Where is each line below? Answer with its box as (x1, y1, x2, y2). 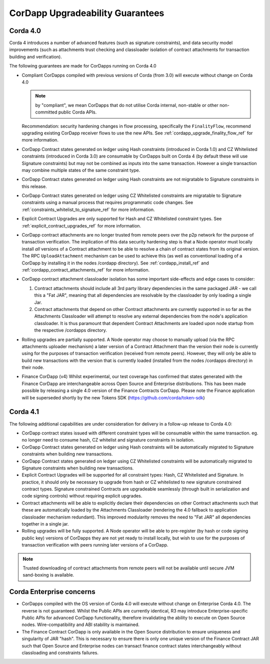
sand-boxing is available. (22, 572, 74, 578)
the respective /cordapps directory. (34, 327, 107, 333)
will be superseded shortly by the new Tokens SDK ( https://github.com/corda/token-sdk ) (21, 394, 205, 400)
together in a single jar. (21, 521, 69, 527)
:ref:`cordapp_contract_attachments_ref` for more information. (21, 267, 150, 272)
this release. (21, 183, 47, 189)
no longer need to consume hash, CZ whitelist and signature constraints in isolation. (21, 437, 195, 443)
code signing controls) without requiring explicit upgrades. (21, 493, 142, 499)
